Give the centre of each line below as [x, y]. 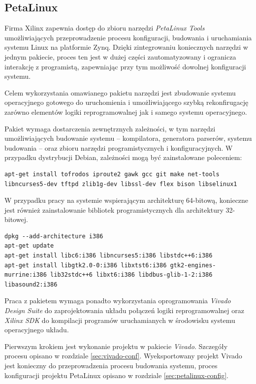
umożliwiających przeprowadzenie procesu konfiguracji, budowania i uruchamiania [128, 37]
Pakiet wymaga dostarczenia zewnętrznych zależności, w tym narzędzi [110, 128]
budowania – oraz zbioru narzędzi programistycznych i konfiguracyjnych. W [119, 147]
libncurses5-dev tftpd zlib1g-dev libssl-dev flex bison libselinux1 [121, 184]
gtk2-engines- [193, 265]
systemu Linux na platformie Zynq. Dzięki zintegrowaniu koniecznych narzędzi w [126, 47]
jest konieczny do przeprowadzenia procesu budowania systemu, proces [111, 366]
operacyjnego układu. [37, 330]
